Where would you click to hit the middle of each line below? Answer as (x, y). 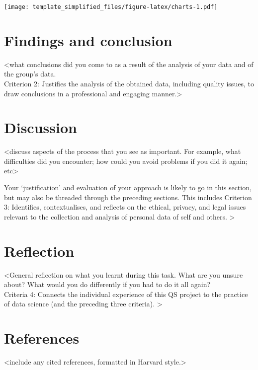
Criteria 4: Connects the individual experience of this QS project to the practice (126, 294)
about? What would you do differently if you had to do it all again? (107, 284)
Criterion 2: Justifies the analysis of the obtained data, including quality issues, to (129, 83)
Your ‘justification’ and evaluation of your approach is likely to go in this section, (128, 187)
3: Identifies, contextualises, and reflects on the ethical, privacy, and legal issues (125, 207)
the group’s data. (30, 74)
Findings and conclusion (88, 40)
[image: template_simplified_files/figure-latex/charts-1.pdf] (111, 7)
